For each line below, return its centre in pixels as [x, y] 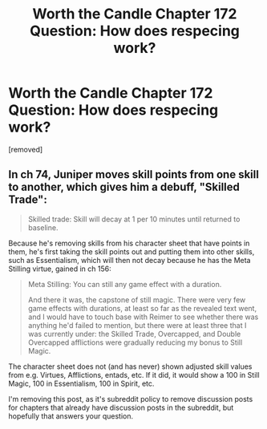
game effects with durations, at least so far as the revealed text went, [142, 308]
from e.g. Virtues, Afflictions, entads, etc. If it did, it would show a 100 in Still [134, 374]
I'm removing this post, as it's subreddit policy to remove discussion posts [131, 399]
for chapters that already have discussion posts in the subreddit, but [121, 407]
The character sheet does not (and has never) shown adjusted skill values [130, 366]
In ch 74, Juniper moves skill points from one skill [133, 174]
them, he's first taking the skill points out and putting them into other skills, [131, 251]
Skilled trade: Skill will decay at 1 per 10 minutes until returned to [134, 219]
